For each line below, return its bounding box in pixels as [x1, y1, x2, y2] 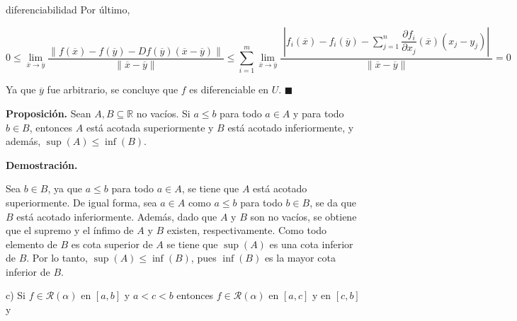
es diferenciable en [189, 82, 269, 97]
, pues [191, 250, 217, 265]
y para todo [293, 105, 344, 120]
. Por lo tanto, [26, 250, 88, 265]
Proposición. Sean [6, 105, 91, 120]
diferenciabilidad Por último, [6, 2, 130, 16]
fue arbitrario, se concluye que [47, 82, 178, 97]
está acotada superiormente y [86, 119, 214, 134]
